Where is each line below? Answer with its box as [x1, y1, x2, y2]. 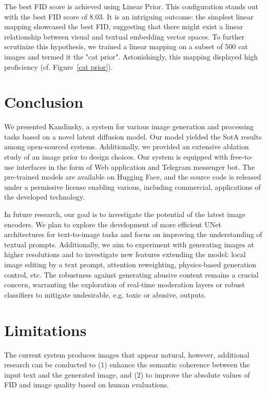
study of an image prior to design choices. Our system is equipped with [4, 151, 228, 162]
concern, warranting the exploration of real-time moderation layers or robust [4, 279, 245, 290]
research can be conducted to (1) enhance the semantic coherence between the [4, 359, 250, 370]
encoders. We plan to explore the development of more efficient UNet [4, 219, 221, 229]
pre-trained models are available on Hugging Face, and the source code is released [4, 171, 261, 182]
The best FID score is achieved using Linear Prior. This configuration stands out [4, 1, 259, 11]
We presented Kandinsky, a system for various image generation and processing [4, 121, 254, 132]
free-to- [230, 151, 253, 162]
